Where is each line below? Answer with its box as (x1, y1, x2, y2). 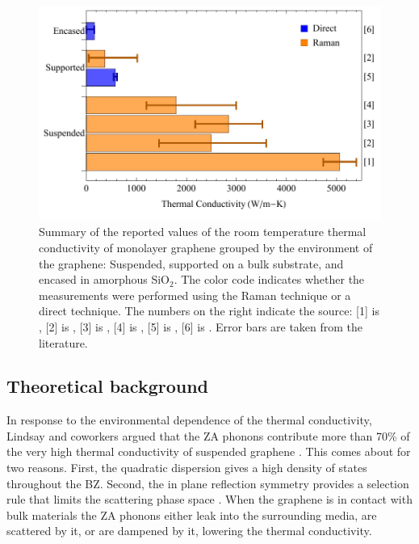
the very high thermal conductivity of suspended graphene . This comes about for (6, 443, 411, 460)
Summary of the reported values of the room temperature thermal (39, 223, 367, 240)
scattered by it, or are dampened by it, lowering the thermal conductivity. (6, 522, 372, 539)
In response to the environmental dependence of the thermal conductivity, (6, 411, 372, 428)
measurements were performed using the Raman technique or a (39, 286, 351, 303)
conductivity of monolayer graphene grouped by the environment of (39, 238, 373, 255)
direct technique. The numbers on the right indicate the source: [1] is (39, 302, 379, 319)
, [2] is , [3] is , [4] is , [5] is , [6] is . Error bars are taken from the (39, 318, 363, 335)
